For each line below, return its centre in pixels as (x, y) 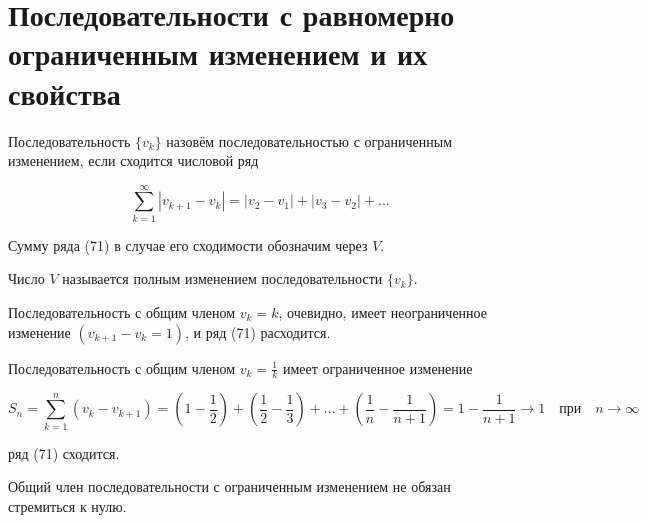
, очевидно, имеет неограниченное (382, 312)
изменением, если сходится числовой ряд (133, 160)
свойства (64, 92)
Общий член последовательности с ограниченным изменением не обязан (229, 486)
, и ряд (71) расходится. (258, 331)
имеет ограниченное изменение (377, 367)
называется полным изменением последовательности (222, 278)
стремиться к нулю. (67, 505)
